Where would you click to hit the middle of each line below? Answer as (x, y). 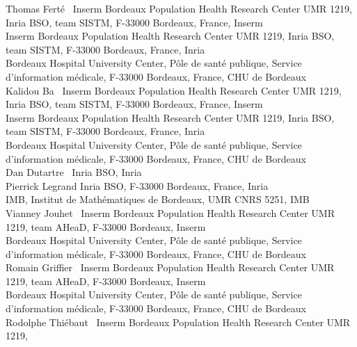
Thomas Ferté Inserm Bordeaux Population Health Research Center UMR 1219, (179, 8)
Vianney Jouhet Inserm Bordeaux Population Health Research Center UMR (170, 212)
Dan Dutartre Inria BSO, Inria (74, 172)
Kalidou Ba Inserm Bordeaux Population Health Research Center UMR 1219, (174, 90)
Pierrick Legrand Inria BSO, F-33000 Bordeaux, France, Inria (137, 185)
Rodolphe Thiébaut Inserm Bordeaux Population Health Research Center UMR (178, 322)
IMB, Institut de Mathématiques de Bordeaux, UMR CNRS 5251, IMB (158, 199)
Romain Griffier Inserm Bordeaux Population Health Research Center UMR (170, 267)
